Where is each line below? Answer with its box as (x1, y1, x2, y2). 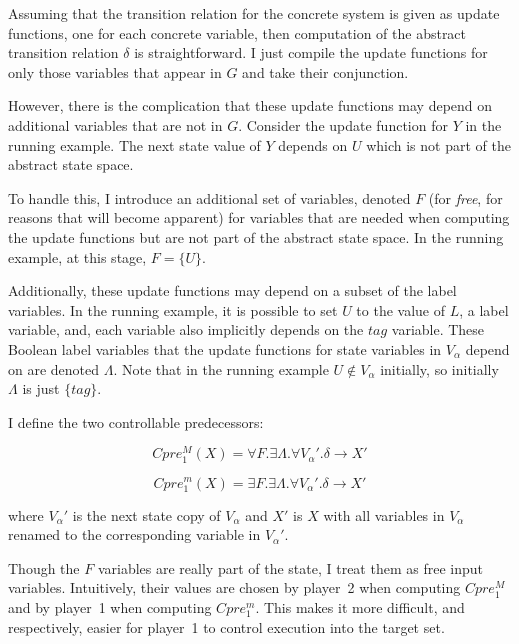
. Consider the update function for (238, 114, 448, 135)
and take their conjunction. (242, 61, 409, 82)
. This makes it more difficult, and (255, 597, 465, 618)
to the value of (356, 299, 446, 320)
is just (22, 378, 60, 399)
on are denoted (8, 358, 100, 379)
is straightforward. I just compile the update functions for (134, 42, 488, 63)
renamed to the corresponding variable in (8, 524, 261, 545)
